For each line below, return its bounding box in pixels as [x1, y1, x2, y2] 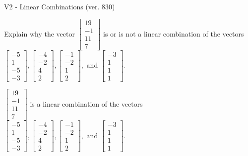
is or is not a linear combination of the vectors [103, 28, 244, 39]
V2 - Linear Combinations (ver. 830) [4, 1, 115, 11]
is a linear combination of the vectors [30, 98, 143, 109]
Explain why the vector [4, 28, 75, 39]
